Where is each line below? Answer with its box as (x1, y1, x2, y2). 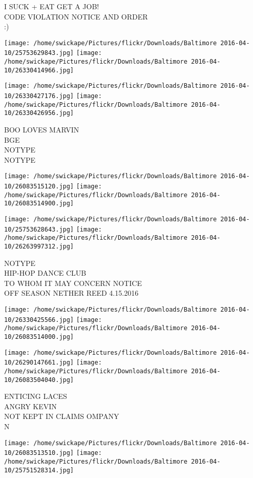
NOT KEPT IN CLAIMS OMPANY (4, 411, 119, 422)
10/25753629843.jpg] (4, 49, 74, 57)
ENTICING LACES (4, 391, 67, 401)
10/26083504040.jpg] (4, 376, 74, 384)
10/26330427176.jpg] (4, 92, 74, 100)
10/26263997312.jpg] (4, 243, 74, 250)
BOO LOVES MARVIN (4, 124, 79, 135)
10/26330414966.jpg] (4, 66, 74, 74)
